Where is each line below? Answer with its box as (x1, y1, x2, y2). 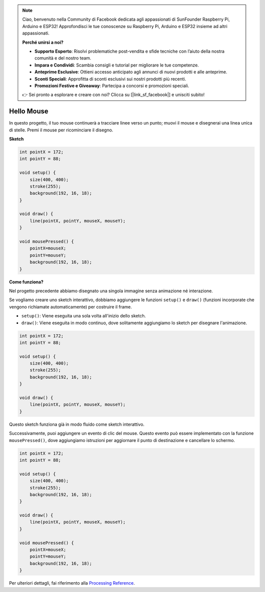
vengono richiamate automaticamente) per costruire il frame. (9, 304, 132, 310)
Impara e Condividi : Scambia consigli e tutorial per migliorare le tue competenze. (34, 62, 199, 68)
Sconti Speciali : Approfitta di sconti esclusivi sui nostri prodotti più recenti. (34, 76, 186, 82)
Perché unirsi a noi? (22, 39, 64, 45)
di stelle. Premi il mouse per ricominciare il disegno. (9, 127, 113, 133)
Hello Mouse (9, 107, 49, 116)
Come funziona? (9, 279, 44, 285)
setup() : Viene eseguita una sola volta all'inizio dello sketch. (21, 313, 146, 319)
